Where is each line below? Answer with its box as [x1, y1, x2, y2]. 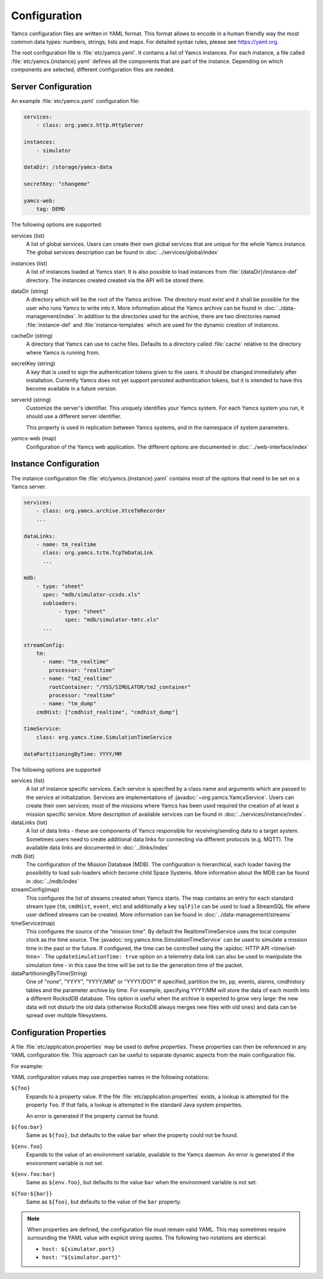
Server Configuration [11, 81, 92, 92]
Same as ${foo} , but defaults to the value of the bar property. [26, 1198, 182, 1205]
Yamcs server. [11, 483, 47, 490]
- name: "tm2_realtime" [42, 675, 112, 682]
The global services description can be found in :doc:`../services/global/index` [26, 249, 220, 256]
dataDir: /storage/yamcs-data [23, 164, 112, 171]
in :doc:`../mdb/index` [26, 878, 79, 885]
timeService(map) [11, 920, 56, 927]
